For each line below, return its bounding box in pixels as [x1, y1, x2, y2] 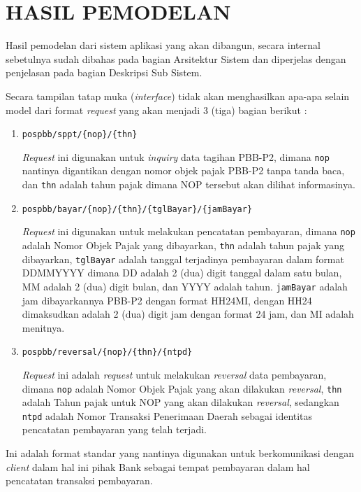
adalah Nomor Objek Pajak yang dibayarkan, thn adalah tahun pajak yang [22, 237, 345, 252]
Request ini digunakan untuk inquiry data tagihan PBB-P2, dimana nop [22, 149, 330, 164]
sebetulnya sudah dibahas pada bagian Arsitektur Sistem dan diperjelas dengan [6, 51, 346, 66]
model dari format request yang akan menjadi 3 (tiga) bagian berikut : [6, 102, 307, 117]
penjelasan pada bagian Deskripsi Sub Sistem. [6, 65, 202, 80]
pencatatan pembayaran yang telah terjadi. [22, 422, 207, 437]
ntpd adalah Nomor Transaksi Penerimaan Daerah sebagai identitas [22, 408, 313, 423]
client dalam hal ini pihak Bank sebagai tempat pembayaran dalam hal [6, 459, 310, 474]
